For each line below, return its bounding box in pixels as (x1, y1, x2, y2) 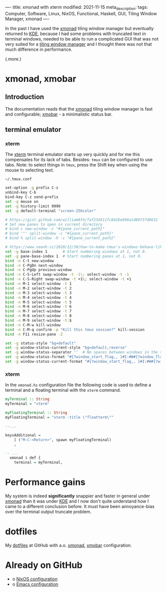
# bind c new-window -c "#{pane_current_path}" (5, 227, 105, 232)
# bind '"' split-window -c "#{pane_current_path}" (5, 231, 114, 236)
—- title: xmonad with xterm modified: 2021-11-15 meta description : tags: (5, 4, 148, 11)
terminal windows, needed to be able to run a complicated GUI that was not (5, 36, 159, 41)
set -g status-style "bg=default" (5, 341, 77, 346)
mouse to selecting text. (5, 167, 54, 173)
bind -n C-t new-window (5, 258, 54, 263)
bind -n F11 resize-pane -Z (5, 332, 63, 337)
